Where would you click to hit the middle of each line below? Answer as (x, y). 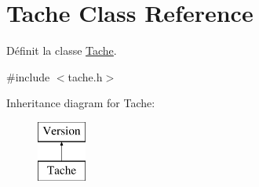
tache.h (85, 76)
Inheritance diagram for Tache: (81, 103)
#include (28, 76)
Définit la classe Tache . (62, 50)
